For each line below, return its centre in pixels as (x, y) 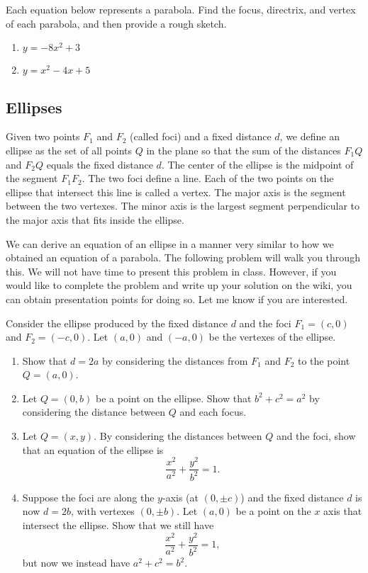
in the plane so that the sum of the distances (244, 150)
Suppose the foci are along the (88, 497)
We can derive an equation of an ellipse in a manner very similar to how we (170, 243)
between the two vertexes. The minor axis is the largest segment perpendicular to (183, 206)
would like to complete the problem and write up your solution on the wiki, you (179, 285)
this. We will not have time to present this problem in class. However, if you (171, 271)
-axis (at (180, 497)
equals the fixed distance (100, 164)
